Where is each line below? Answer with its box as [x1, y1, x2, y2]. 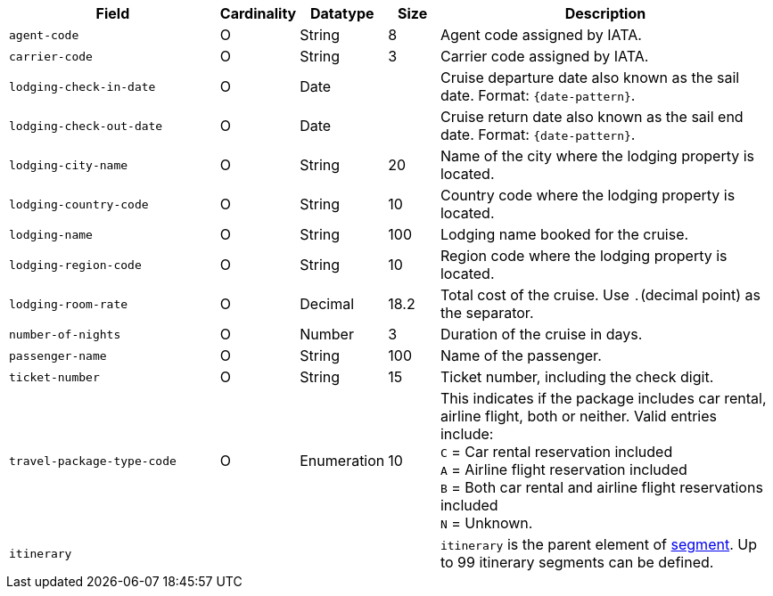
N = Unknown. [440, 514, 533, 532]
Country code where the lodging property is [440, 186, 736, 204]
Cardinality [219, 4, 297, 22]
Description [564, 4, 646, 22]
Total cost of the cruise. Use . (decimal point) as [440, 286, 761, 304]
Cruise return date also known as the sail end [440, 108, 744, 126]
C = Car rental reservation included [440, 443, 673, 461]
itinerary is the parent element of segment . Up [440, 535, 757, 553]
